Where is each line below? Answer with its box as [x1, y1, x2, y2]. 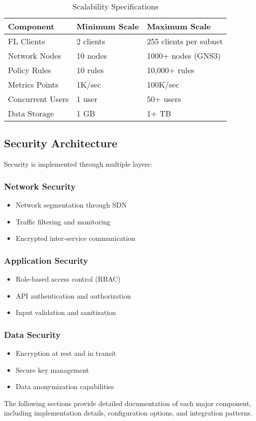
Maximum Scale [147, 20, 211, 32]
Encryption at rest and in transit [15, 348, 116, 358]
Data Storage [8, 107, 54, 119]
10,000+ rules [147, 64, 194, 76]
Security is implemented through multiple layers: [4, 159, 152, 169]
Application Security [4, 254, 88, 266]
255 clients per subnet [147, 35, 223, 47]
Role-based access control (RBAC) [15, 274, 121, 284]
